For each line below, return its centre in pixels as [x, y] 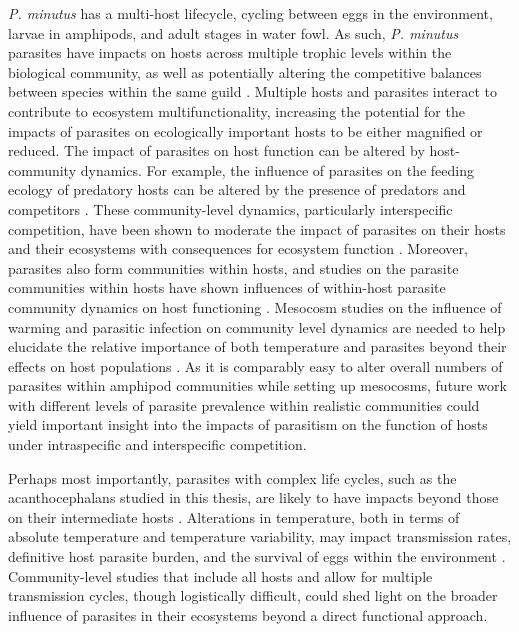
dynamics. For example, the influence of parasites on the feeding [277, 169]
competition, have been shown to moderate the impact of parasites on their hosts [257, 228]
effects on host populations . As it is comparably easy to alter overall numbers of [255, 365]
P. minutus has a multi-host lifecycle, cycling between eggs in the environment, [250, 13]
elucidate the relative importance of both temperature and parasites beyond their [257, 346]
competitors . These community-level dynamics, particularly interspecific [230, 208]
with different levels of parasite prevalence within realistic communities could [244, 404]
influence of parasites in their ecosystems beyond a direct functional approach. [248, 614]
